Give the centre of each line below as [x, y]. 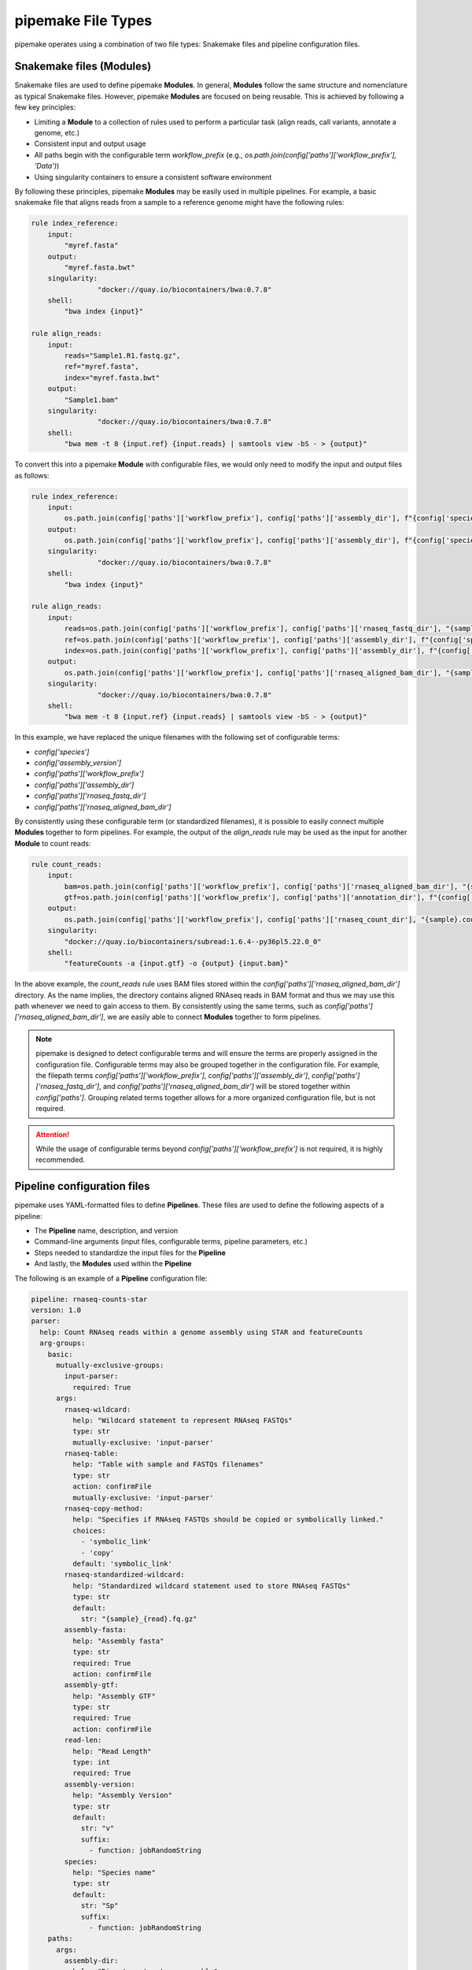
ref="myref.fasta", [101, 367]
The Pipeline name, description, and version [106, 1231]
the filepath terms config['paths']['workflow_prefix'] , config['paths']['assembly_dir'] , [173, 1076]
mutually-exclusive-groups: [110, 1365]
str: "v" [98, 1829]
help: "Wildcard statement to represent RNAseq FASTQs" [182, 1420]
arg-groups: [63, 1343]
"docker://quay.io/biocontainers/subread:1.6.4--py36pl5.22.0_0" [193, 941]
